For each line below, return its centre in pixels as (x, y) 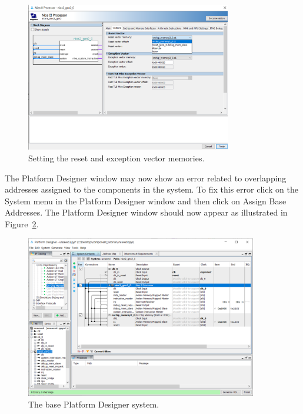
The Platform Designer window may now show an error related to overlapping (146, 178)
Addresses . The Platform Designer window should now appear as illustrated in (146, 212)
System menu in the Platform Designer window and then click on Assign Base (146, 201)
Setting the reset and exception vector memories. (116, 158)
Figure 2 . (22, 224)
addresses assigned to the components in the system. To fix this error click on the (151, 189)
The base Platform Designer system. (94, 404)
